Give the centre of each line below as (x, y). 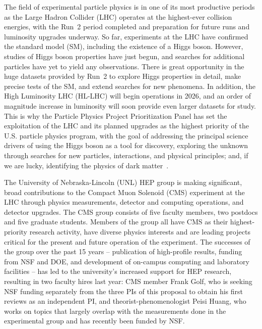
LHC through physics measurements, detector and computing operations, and (124, 202)
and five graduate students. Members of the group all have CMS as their (116, 222)
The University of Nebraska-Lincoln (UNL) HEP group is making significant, (123, 182)
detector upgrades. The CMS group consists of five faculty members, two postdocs (131, 211)
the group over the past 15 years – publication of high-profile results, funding (123, 251)
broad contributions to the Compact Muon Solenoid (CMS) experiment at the (124, 192)
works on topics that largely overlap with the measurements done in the (115, 311)
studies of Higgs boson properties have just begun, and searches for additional (124, 56)
